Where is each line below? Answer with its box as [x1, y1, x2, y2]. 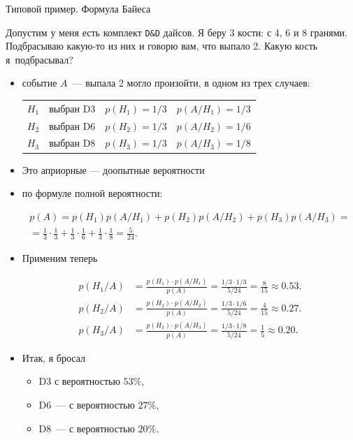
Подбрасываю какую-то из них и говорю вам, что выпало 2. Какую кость [6, 38, 318, 53]
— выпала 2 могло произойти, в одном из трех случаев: [72, 75, 310, 90]
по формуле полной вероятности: [22, 186, 163, 200]
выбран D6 [49, 118, 96, 133]
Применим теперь [22, 251, 98, 265]
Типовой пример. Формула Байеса [6, 1, 151, 15]
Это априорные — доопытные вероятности [22, 162, 205, 177]
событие [22, 75, 57, 90]
